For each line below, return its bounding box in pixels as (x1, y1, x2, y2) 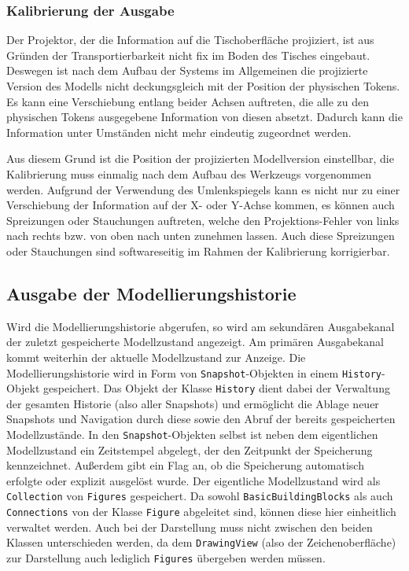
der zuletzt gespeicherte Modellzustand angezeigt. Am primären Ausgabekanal (6, 333, 384, 350)
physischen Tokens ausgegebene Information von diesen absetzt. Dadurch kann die (6, 109, 403, 125)
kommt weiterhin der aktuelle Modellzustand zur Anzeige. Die (6, 348, 306, 365)
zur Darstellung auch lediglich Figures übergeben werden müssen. (6, 550, 326, 566)
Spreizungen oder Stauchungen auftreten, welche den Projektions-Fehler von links (6, 212, 400, 228)
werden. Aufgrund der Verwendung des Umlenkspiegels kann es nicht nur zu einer (6, 181, 400, 197)
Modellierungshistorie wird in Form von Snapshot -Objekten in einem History (6, 364, 382, 381)
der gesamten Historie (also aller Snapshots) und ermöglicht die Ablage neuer (6, 395, 379, 411)
